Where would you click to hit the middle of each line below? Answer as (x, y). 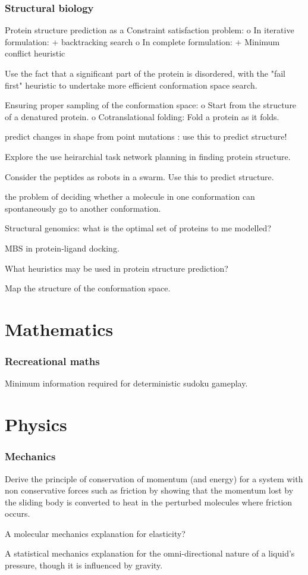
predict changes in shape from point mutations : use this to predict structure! (146, 136)
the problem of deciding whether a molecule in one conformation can (130, 197)
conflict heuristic (35, 53)
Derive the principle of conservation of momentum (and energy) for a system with (154, 478)
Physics (36, 424)
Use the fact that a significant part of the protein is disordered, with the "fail (145, 73)
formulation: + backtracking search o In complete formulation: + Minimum (142, 41)
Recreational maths (52, 361)
